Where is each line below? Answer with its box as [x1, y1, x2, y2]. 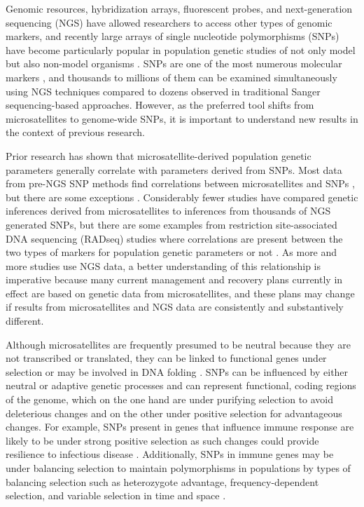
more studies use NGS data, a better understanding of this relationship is [6, 258, 321, 273]
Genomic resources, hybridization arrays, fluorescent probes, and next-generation [6, 1, 353, 15]
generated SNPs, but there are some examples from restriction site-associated [6, 217, 337, 231]
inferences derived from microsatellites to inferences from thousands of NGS [6, 203, 331, 218]
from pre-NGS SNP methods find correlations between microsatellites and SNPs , [6, 176, 355, 191]
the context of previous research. [6, 125, 145, 140]
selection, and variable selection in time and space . [6, 488, 226, 503]
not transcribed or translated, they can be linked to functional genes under [6, 351, 327, 365]
